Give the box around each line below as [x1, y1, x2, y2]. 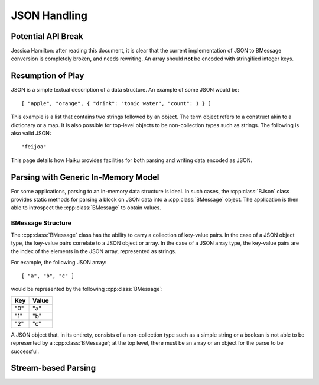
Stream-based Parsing [11, 363, 96, 373]
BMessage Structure [11, 219, 71, 227]
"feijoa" [21, 144, 47, 150]
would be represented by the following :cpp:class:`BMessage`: [11, 286, 163, 293]
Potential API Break [11, 31, 83, 41]
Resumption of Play [11, 71, 84, 81]
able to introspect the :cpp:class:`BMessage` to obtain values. [11, 204, 162, 211]
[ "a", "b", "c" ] [21, 273, 75, 279]
